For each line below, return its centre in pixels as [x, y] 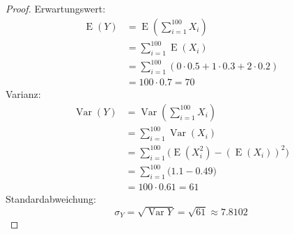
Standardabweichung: [51, 199]
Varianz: [23, 94]
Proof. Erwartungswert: [56, 8]
